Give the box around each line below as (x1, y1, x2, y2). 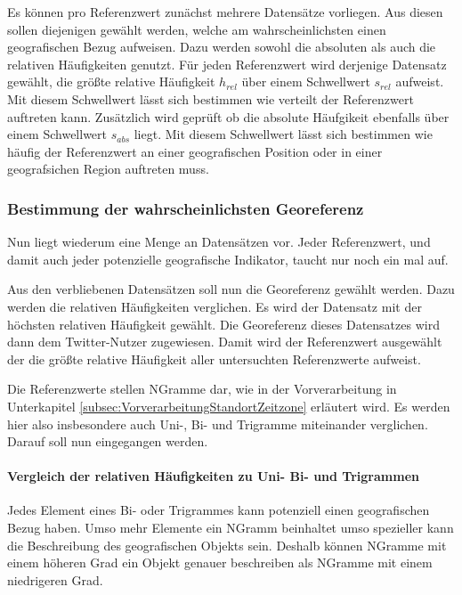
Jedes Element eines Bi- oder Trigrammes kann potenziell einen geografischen (7, 501, 430, 519)
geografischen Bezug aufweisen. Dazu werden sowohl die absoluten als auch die (7, 37, 436, 56)
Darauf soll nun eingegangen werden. (7, 432, 208, 451)
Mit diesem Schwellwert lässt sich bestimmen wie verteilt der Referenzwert (7, 89, 414, 108)
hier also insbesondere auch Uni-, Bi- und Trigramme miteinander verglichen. (7, 414, 428, 433)
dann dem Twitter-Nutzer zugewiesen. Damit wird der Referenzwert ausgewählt (7, 332, 442, 351)
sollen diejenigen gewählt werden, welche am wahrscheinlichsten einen (7, 20, 386, 38)
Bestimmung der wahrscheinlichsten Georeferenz (7, 197, 364, 219)
